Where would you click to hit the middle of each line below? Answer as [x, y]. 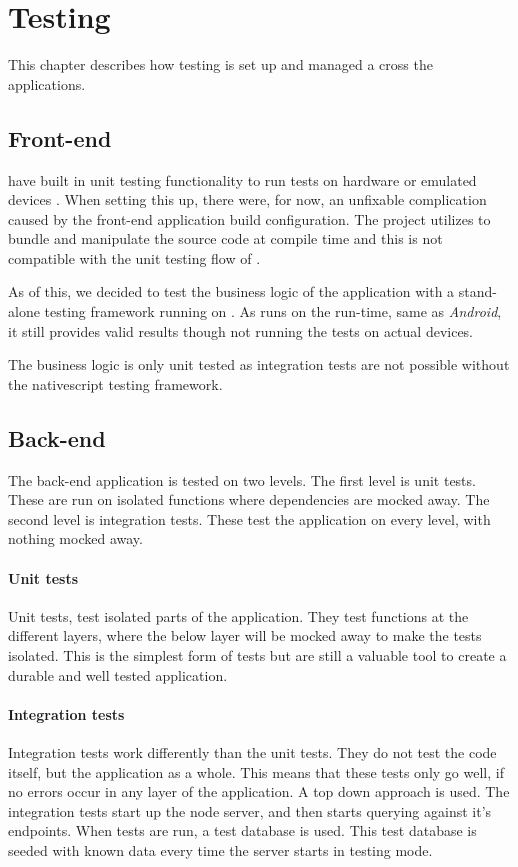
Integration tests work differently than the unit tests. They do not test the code [252, 752]
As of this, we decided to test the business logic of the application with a [231, 291]
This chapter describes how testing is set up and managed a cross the [220, 64]
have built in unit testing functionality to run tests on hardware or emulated [242, 179]
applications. [47, 83]
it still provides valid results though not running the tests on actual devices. [241, 330]
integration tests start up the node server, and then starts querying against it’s [250, 810]
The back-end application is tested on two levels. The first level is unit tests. [242, 479]
